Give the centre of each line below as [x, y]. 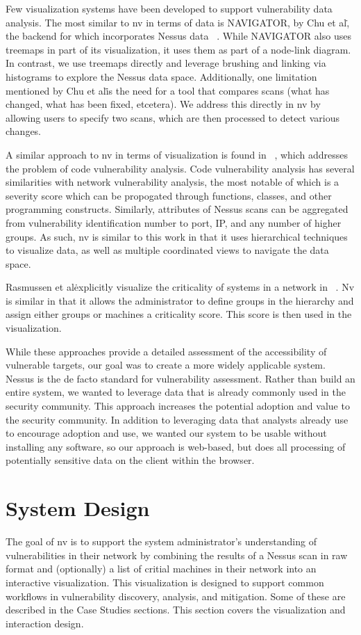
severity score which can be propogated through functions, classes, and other [169, 195]
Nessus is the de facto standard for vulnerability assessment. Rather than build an [180, 378]
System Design [78, 508]
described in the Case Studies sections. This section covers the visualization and [176, 610]
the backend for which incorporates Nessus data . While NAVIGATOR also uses [178, 36]
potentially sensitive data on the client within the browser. [130, 460]
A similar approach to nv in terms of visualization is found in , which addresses [177, 154]
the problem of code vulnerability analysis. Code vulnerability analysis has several [180, 168]
